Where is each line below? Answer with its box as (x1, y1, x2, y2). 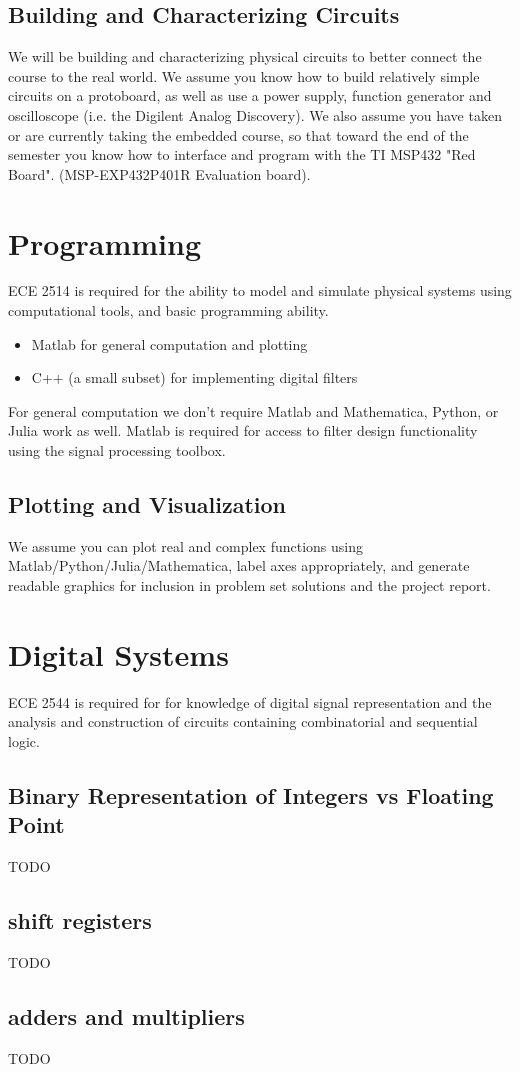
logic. (8, 730, 40, 751)
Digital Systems (8, 633, 229, 674)
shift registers (8, 905, 152, 936)
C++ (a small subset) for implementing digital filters (31, 367, 358, 388)
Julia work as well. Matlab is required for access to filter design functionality (8, 420, 478, 441)
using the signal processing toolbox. (8, 440, 226, 461)
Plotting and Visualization (8, 489, 286, 520)
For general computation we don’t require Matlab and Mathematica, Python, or (8, 400, 499, 421)
